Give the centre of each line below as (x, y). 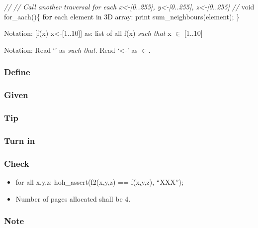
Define (17, 72)
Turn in (20, 140)
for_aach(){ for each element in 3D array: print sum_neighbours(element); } (122, 16)
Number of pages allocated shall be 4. (73, 198)
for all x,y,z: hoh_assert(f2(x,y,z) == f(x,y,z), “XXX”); (99, 181)
